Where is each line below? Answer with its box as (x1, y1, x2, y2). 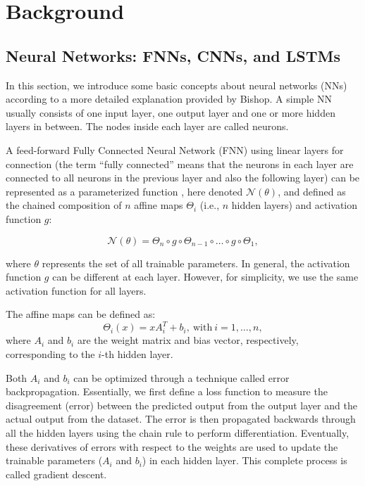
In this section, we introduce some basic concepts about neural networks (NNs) (6, 77, 347, 92)
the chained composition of (6, 198, 122, 212)
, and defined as (278, 184, 346, 198)
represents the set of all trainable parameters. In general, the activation (42, 255, 350, 270)
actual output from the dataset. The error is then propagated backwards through (6, 411, 356, 426)
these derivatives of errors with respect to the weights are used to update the (6, 439, 338, 454)
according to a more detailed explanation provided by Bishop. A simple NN (6, 91, 332, 106)
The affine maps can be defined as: (6, 307, 156, 321)
